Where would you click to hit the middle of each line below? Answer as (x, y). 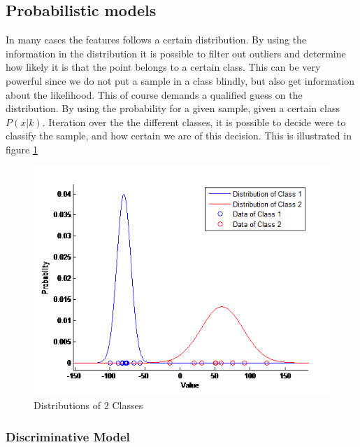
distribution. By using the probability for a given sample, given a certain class (173, 108)
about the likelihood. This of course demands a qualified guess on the (154, 94)
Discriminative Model (68, 436)
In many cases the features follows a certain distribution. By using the (156, 40)
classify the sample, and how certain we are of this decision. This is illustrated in (179, 136)
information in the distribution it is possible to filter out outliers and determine (176, 53)
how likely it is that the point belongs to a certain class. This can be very (163, 67)
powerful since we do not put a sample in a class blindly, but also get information (180, 80)
